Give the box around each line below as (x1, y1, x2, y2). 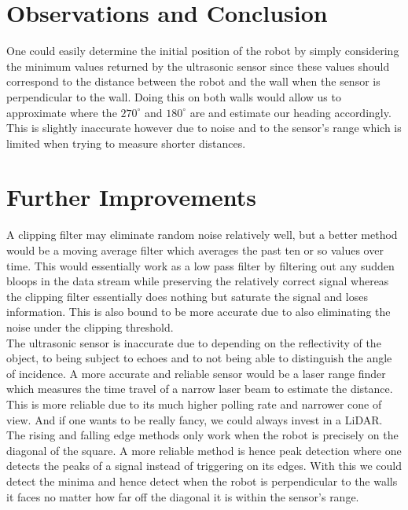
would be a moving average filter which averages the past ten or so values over (6, 242, 384, 258)
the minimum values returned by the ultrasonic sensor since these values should (6, 57, 390, 74)
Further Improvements (6, 181, 256, 213)
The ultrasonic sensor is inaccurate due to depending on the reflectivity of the (6, 334, 381, 350)
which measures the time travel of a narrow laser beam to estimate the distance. (6, 380, 393, 397)
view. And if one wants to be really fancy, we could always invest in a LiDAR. (6, 411, 383, 427)
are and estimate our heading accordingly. (189, 104, 391, 120)
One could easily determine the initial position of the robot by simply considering (6, 42, 399, 59)
